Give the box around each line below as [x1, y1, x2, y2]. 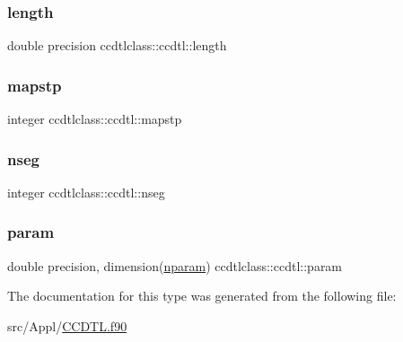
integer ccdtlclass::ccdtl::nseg [7, 182, 165, 201]
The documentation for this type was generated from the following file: [7, 286, 397, 305]
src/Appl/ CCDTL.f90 [7, 316, 127, 335]
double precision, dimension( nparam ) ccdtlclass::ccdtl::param [7, 256, 343, 275]
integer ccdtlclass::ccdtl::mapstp [7, 110, 182, 128]
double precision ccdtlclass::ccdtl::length [7, 36, 227, 55]
